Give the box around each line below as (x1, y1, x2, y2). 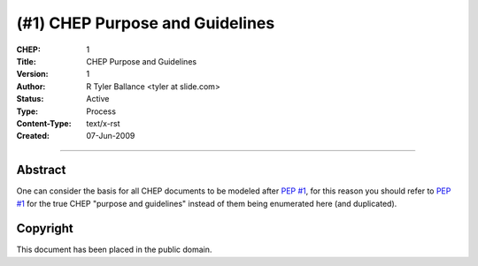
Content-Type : (16, 118, 72, 128)
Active (86, 94, 110, 104)
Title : (16, 56, 37, 66)
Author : (16, 80, 46, 92)
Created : (16, 131, 50, 141)
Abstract (16, 163, 66, 178)
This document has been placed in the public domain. (16, 244, 212, 255)
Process (86, 106, 117, 117)
